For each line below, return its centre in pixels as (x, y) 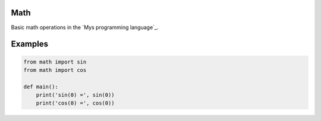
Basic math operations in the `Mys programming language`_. (85, 27)
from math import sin (55, 62)
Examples (30, 44)
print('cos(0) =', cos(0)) (75, 103)
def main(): (41, 87)
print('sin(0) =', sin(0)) (75, 95)
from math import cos (55, 70)
